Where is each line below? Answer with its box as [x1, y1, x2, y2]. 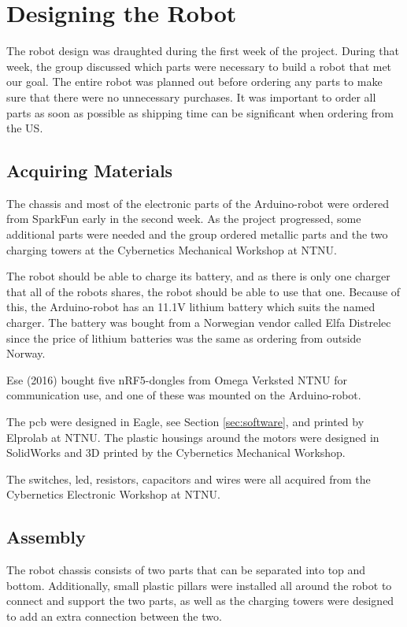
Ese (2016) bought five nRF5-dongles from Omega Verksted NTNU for [6, 371, 347, 388]
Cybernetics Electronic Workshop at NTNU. [6, 486, 220, 503]
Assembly [6, 525, 86, 549]
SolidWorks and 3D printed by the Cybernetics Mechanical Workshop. [6, 444, 346, 461]
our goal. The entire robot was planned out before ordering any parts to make [6, 73, 383, 90]
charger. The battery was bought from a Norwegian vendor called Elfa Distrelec [6, 314, 391, 331]
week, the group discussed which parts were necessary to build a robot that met [6, 58, 392, 74]
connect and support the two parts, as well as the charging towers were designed [6, 592, 394, 609]
